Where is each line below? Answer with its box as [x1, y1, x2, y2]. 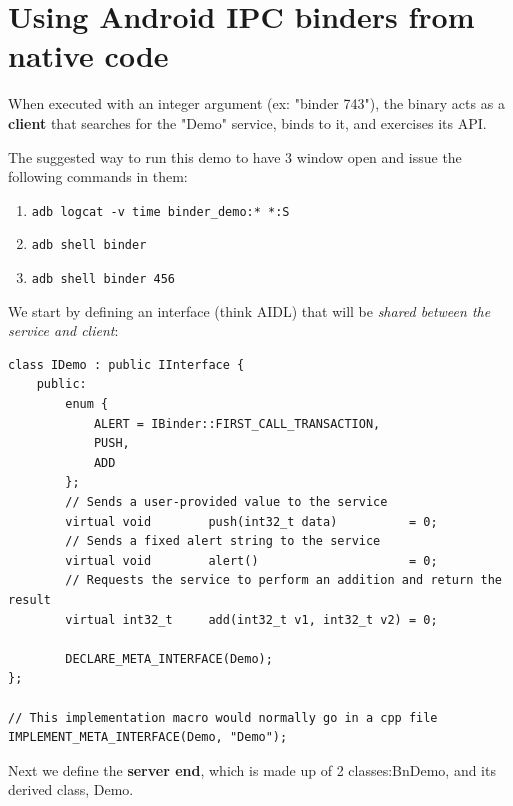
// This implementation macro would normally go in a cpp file [8, 710, 438, 725]
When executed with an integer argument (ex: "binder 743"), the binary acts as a [8, 93, 505, 114]
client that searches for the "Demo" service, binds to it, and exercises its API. [8, 112, 487, 133]
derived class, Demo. [8, 779, 134, 800]
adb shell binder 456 [31, 272, 175, 286]
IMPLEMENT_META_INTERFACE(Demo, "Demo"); [8, 730, 288, 745]
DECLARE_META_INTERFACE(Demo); [65, 651, 273, 666]
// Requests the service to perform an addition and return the [65, 573, 502, 588]
